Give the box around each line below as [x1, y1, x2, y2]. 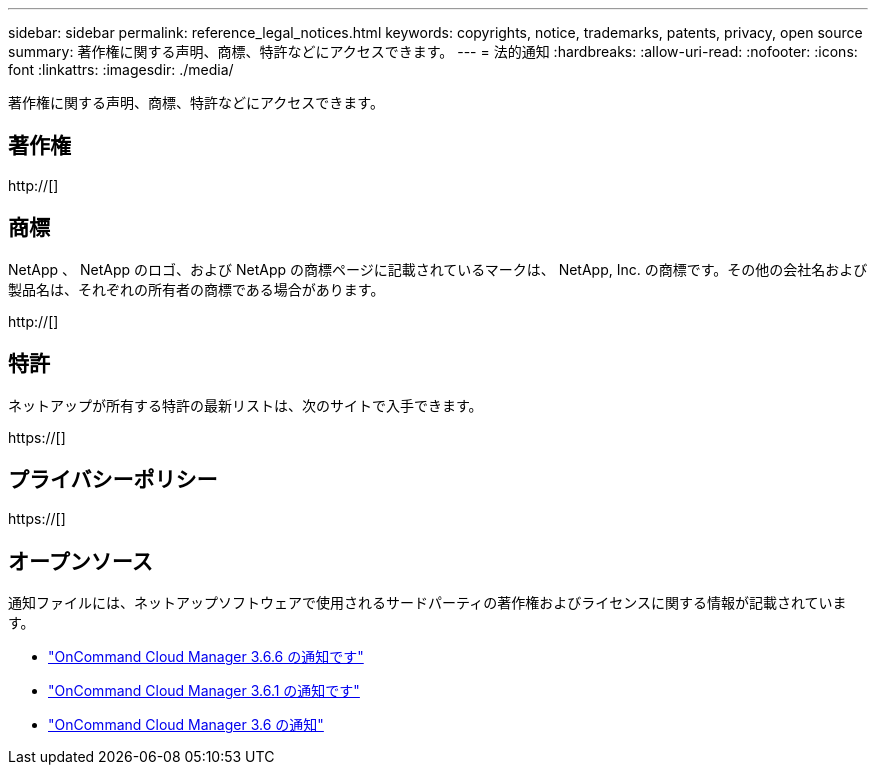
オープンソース [8, 548, 153, 574]
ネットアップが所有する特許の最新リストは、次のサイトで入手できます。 [8, 396, 483, 414]
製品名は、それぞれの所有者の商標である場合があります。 [8, 280, 385, 298]
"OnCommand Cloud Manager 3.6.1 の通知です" [48, 682, 360, 700]
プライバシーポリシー [8, 466, 218, 492]
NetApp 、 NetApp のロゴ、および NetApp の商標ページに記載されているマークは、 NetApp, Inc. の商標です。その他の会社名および [8, 260, 868, 278]
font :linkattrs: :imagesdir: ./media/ [8, 61, 234, 78]
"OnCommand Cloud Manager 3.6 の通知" [48, 716, 324, 734]
